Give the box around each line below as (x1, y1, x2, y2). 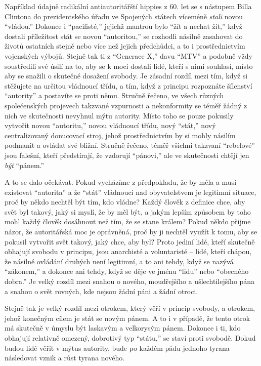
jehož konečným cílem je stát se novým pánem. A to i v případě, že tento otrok (5, 312, 250, 323)
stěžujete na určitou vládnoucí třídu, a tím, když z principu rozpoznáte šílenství (5, 80, 252, 91)
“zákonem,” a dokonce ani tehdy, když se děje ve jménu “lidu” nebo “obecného (5, 266, 249, 276)
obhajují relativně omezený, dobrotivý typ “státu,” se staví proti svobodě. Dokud (5, 333, 256, 343)
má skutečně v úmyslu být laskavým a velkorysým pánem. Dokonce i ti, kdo (5, 322, 241, 333)
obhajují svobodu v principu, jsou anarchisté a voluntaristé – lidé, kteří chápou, (5, 246, 252, 257)
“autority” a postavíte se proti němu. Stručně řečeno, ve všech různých (5, 90, 224, 101)
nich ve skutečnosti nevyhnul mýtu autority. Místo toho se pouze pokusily (5, 110, 234, 120)
